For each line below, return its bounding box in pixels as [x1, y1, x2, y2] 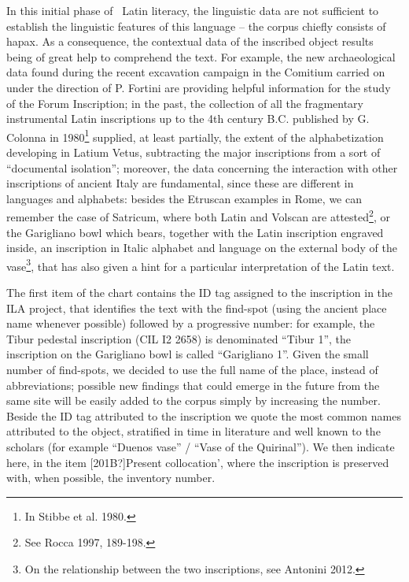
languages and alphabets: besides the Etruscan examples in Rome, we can [6, 190, 362, 206]
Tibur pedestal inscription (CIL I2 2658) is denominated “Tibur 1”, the [6, 330, 352, 347]
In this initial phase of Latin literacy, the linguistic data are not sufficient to [6, 2, 379, 18]
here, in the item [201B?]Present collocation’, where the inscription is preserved [6, 454, 389, 470]
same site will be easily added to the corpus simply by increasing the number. [6, 392, 381, 409]
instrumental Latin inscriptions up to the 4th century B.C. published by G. [6, 110, 370, 127]
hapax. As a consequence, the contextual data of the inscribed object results [6, 33, 374, 50]
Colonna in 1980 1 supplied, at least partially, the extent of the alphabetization [6, 126, 384, 145]
